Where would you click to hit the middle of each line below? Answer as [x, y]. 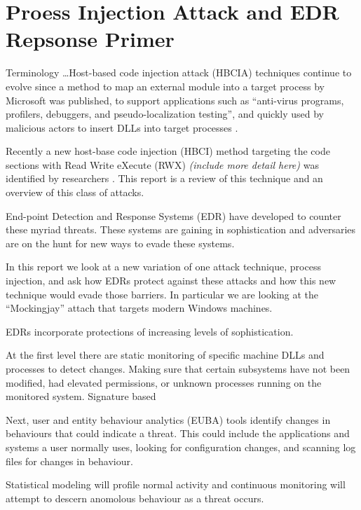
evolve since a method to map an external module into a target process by [165, 86]
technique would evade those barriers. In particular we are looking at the [162, 294]
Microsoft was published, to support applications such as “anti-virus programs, [175, 100]
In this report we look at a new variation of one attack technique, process [163, 267]
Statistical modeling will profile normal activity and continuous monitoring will [176, 484]
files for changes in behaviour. [69, 461]
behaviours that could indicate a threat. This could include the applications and [178, 433]
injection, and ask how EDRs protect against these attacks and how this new [171, 281]
